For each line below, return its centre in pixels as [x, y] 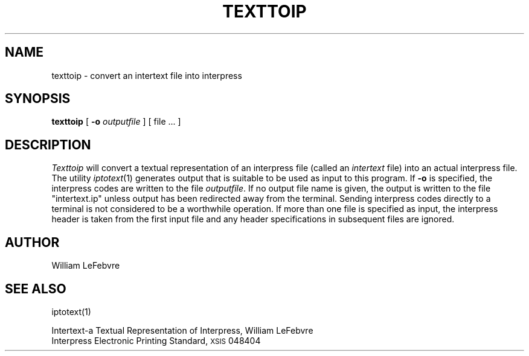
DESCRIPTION [48, 145]
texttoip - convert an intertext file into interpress [147, 75]
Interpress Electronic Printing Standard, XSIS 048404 [156, 340]
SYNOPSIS [38, 99]
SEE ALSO [36, 289]
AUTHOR [32, 242]
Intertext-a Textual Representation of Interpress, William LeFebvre [182, 330]
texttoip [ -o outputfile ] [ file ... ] [116, 122]
